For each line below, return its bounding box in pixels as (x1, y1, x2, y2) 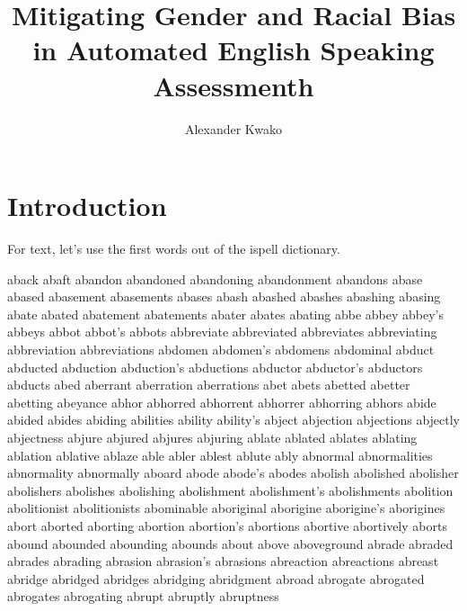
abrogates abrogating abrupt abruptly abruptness (7, 587, 279, 606)
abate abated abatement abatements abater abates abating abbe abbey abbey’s (7, 304, 444, 323)
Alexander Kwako (184, 119, 283, 138)
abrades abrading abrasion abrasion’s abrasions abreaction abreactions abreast (7, 552, 439, 571)
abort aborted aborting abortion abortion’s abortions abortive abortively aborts (7, 516, 447, 535)
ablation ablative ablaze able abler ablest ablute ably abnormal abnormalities (7, 445, 433, 464)
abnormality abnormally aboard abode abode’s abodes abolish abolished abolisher (7, 463, 459, 482)
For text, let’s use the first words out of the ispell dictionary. (7, 239, 340, 258)
